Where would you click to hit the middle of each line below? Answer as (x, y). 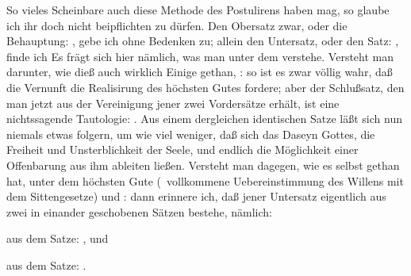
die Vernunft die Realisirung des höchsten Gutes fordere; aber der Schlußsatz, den (205, 87)
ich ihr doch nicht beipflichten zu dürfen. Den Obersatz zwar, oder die (177, 25)
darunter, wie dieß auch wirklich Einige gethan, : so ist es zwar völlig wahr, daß (200, 72)
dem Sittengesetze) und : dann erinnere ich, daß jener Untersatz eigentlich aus (196, 196)
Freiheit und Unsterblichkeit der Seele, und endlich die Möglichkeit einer (182, 149)
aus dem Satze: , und (58, 238)
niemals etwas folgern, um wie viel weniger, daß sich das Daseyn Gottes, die (191, 134)
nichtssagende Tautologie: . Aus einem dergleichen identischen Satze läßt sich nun (204, 119)
